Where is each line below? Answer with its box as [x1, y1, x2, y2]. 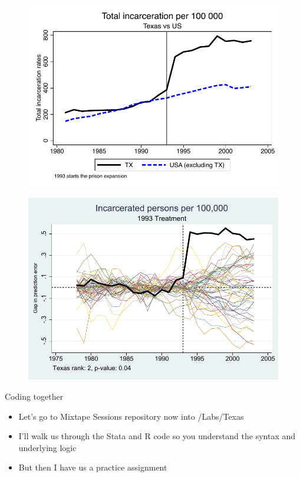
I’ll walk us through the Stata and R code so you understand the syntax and [18, 430, 296, 442]
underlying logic [18, 441, 77, 453]
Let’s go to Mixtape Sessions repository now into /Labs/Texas [18, 410, 244, 422]
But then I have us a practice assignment [18, 461, 167, 473]
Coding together [5, 390, 64, 402]
